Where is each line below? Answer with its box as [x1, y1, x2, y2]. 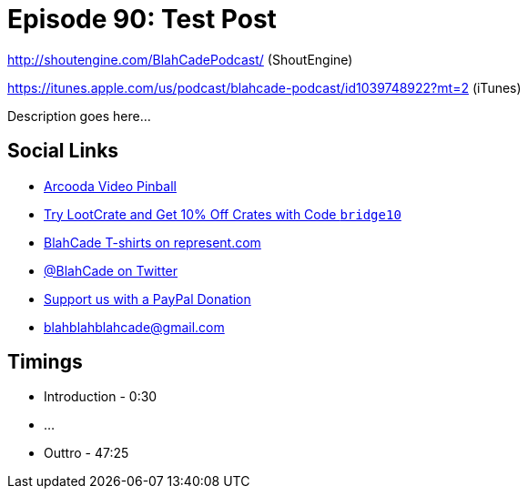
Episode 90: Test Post [7, 4, 277, 35]
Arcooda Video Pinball [44, 177, 177, 194]
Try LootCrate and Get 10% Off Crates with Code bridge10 [44, 206, 401, 222]
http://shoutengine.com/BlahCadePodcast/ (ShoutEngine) [7, 51, 353, 67]
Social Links [7, 139, 119, 163]
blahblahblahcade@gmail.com [44, 319, 225, 335]
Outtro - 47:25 [44, 445, 129, 461]
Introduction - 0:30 [44, 389, 157, 405]
